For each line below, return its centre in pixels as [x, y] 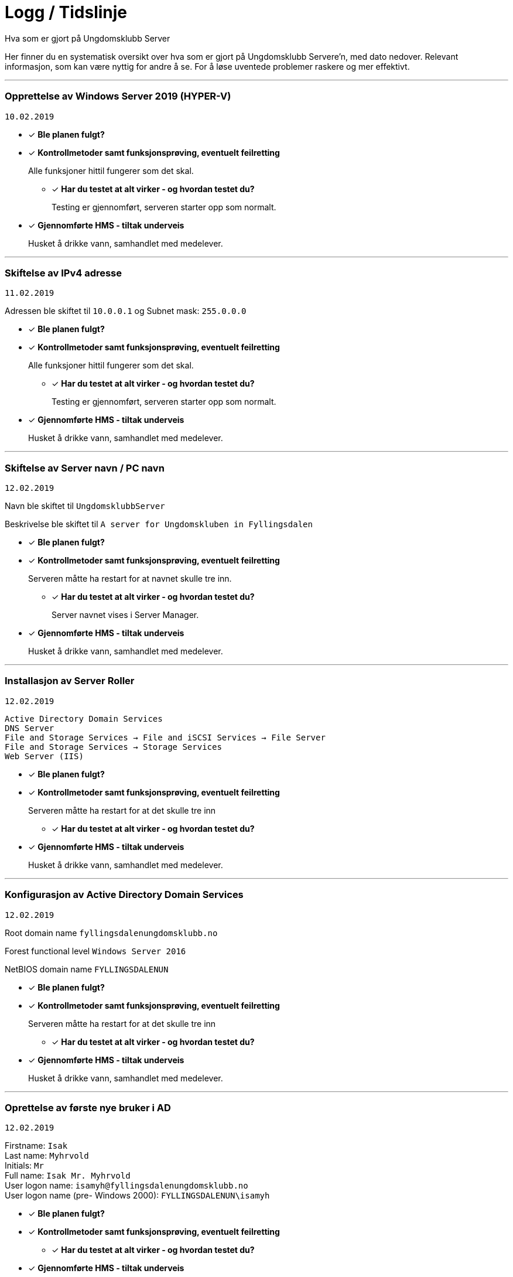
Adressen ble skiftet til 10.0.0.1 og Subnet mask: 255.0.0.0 [126, 311]
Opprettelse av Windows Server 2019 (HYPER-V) [118, 96]
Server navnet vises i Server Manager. [125, 615]
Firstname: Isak [36, 1146]
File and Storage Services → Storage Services [113, 747]
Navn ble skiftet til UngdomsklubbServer [85, 506]
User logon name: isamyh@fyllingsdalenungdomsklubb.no [126, 1186]
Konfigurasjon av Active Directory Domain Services [124, 895]
